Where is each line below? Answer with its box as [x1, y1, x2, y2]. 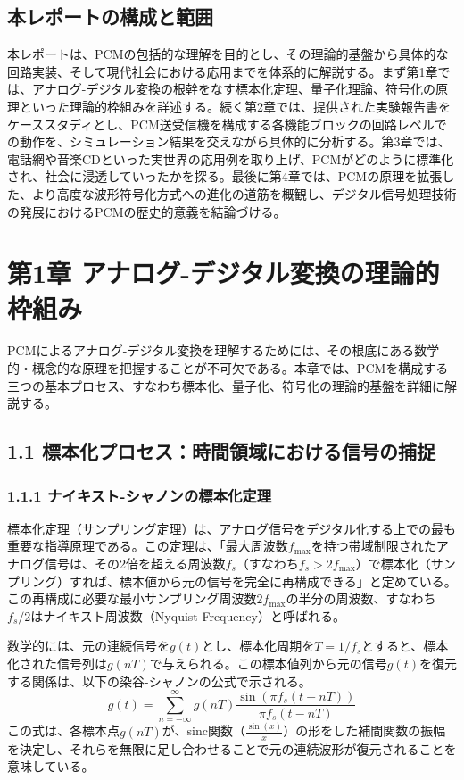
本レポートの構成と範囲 [7, 3, 213, 30]
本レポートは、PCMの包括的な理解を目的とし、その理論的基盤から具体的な [7, 45, 449, 63]
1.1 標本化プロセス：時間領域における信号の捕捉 [7, 437, 435, 465]
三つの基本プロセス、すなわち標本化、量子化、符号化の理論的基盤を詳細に [7, 376, 444, 394]
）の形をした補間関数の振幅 [283, 721, 446, 740]
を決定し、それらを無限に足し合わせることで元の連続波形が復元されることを [7, 739, 457, 758]
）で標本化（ [355, 554, 431, 573]
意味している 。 [7, 757, 95, 776]
